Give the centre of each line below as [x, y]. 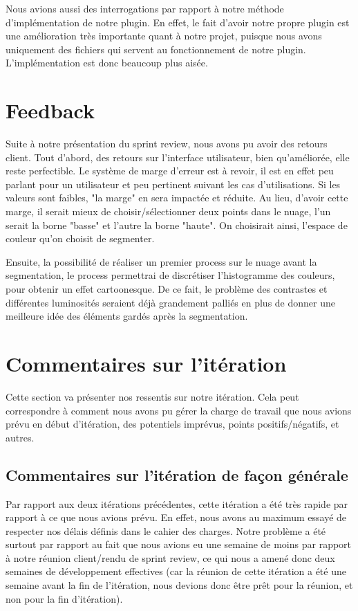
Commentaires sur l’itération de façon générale [177, 474]
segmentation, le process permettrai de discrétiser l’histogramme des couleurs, [170, 275]
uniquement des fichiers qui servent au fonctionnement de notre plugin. [156, 49]
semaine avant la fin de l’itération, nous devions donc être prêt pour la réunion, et [179, 585]
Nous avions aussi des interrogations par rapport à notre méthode [145, 8]
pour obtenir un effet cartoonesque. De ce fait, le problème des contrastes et [167, 289]
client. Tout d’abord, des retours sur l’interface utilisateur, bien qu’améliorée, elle [178, 157]
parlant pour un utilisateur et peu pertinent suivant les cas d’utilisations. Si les [173, 184]
